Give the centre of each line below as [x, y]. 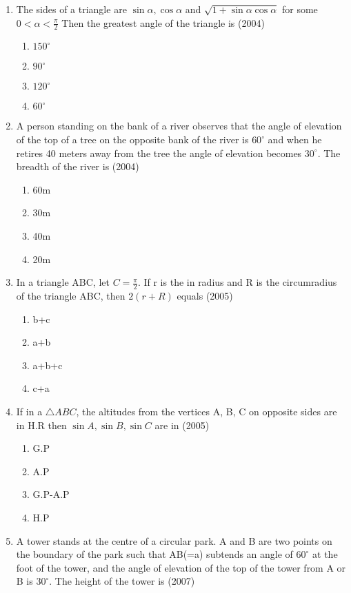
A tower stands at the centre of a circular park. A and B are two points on [174, 540]
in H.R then [41, 425]
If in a [29, 411]
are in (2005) [182, 425]
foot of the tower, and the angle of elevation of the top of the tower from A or [181, 567]
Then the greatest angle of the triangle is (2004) [163, 22]
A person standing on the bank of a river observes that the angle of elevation [179, 126]
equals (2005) [205, 295]
